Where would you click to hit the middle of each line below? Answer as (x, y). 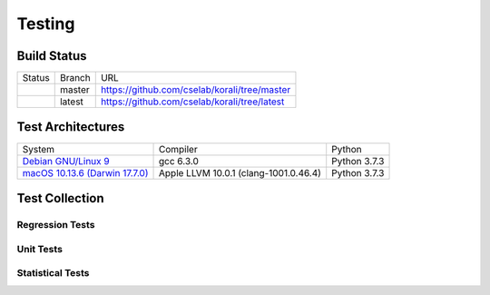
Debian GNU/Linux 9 (66, 161)
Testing (46, 24)
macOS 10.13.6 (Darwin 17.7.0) (85, 172)
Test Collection (60, 198)
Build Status (52, 56)
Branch (75, 78)
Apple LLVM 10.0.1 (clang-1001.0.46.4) (240, 172)
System (38, 149)
